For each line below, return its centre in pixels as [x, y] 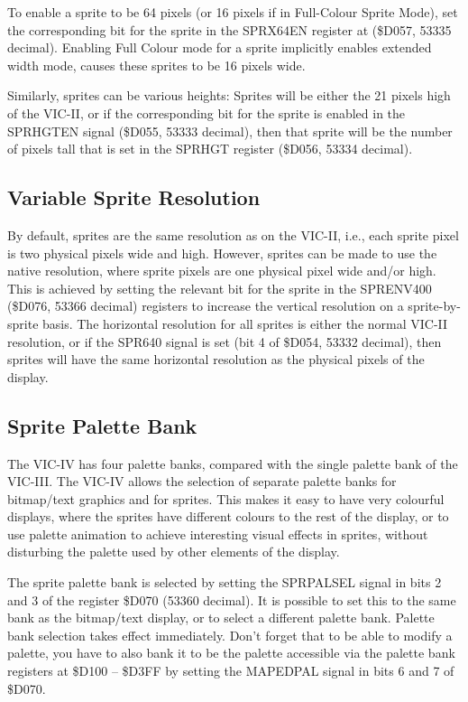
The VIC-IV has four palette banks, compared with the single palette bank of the [233, 463]
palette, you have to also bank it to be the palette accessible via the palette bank [231, 653]
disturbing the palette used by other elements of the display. [174, 552]
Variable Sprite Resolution [134, 197]
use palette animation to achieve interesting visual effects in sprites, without [218, 534]
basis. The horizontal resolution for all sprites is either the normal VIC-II [245, 323]
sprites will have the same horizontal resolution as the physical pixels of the [216, 359]
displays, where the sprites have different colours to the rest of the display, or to [228, 516]
